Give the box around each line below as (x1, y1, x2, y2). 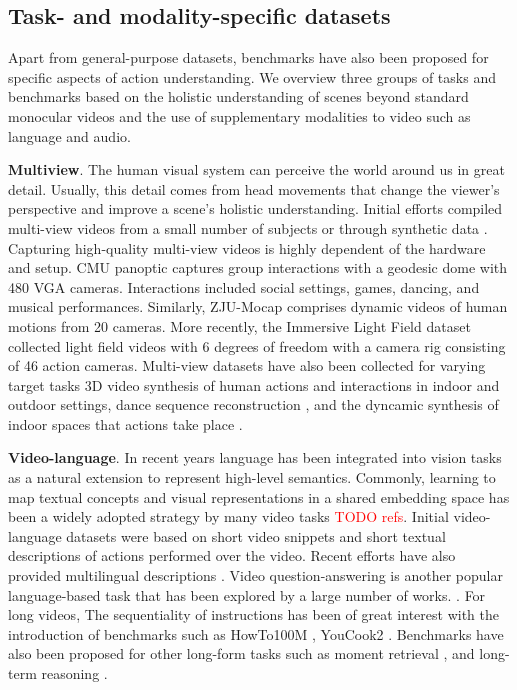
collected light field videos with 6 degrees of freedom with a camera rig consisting (8, 335, 506, 356)
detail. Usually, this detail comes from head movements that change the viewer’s (8, 178, 500, 199)
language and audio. (8, 125, 131, 146)
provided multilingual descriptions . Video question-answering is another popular (8, 565, 503, 586)
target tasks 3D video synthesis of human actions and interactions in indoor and (8, 374, 500, 395)
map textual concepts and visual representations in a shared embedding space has (8, 486, 510, 507)
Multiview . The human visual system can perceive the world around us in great (8, 159, 505, 180)
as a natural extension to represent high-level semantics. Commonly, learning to (8, 467, 496, 488)
